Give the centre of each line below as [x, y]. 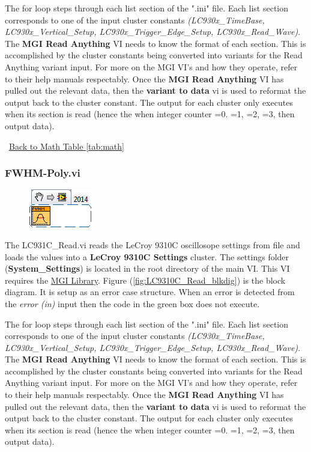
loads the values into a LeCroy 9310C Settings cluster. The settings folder [147, 256]
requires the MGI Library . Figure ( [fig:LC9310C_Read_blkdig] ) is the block [145, 280]
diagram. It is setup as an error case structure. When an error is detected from [150, 292]
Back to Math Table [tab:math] [67, 146]
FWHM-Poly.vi [43, 173]
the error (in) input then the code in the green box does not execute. [132, 303]
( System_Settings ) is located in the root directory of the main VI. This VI [147, 268]
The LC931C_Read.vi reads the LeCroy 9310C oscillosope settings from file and [152, 244]
